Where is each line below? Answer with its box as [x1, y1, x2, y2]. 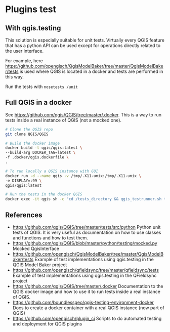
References [5, 211, 42, 219]
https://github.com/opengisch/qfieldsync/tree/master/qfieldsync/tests [12, 267, 159, 273]
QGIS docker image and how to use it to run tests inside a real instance [12, 288, 161, 295]
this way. [5, 74, 24, 79]
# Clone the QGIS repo [5, 127, 53, 132]
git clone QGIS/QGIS [5, 132, 49, 137]
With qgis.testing [5, 24, 61, 32]
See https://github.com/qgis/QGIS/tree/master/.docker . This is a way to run [5, 111, 162, 117]
